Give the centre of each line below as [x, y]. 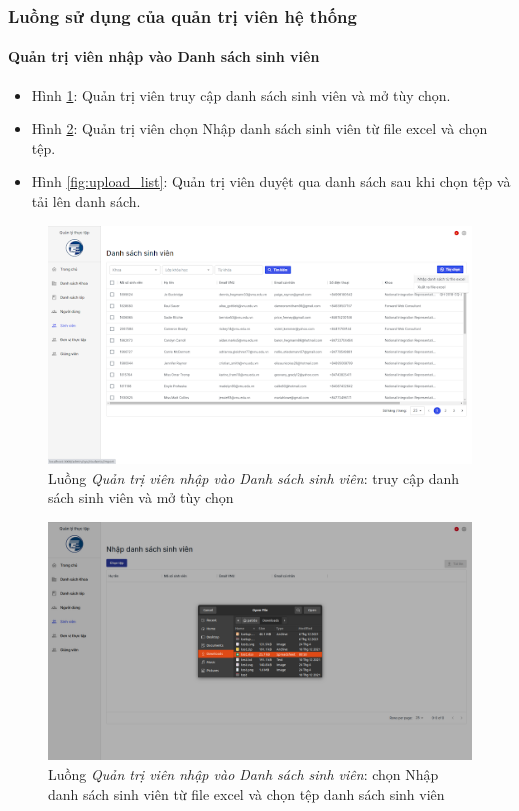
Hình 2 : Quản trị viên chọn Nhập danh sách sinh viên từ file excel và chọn [259, 128]
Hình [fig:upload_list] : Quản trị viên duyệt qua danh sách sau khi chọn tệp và [271, 181]
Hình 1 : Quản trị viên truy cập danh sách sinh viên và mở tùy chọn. [241, 94]
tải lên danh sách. [86, 201]
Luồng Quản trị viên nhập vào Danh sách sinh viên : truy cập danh [253, 477]
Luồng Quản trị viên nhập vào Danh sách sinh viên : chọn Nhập [243, 773]
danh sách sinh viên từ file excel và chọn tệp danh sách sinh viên [246, 793]
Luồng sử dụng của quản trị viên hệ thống [182, 15]
